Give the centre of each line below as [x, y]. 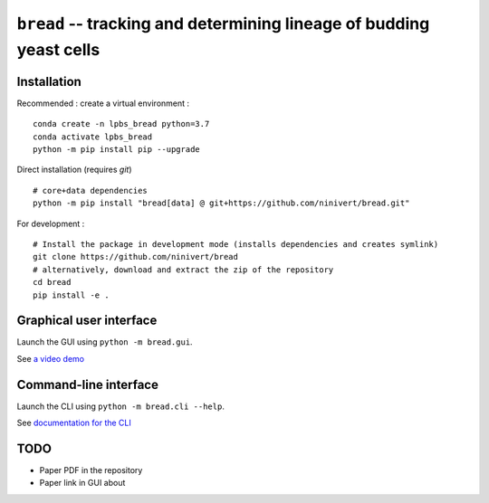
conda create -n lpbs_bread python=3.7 [121, 124]
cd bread [52, 282]
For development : [51, 223]
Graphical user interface [87, 321]
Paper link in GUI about [82, 483]
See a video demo [51, 358]
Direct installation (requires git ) [74, 170]
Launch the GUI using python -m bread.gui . [105, 342]
